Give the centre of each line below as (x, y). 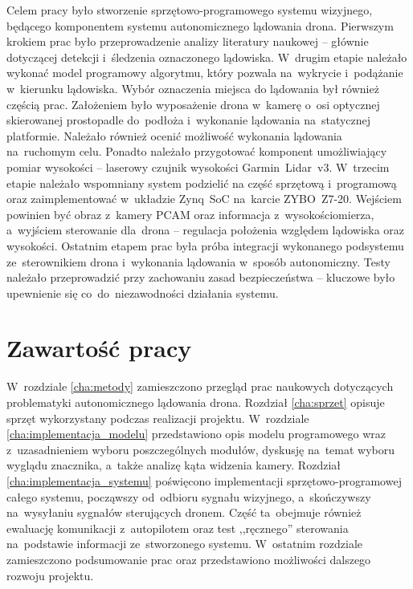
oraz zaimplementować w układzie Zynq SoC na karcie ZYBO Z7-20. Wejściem (204, 199)
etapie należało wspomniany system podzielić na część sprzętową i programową (202, 183)
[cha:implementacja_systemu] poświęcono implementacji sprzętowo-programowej (204, 480)
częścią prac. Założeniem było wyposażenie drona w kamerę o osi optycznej (193, 104)
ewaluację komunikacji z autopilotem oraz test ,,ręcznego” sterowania (178, 528)
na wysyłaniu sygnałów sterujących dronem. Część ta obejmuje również (184, 512)
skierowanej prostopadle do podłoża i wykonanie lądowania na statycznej (189, 120)
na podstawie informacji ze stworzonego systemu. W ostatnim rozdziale (185, 544)
